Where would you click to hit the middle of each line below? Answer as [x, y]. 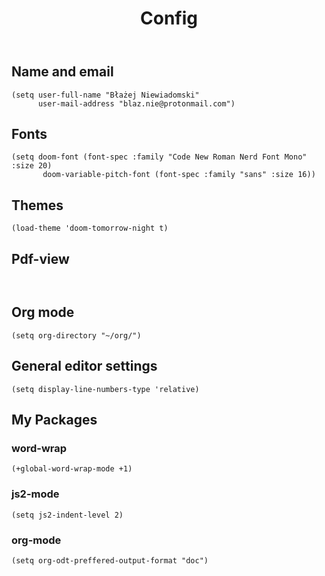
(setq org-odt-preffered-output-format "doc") [110, 560]
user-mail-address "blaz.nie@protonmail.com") [136, 103]
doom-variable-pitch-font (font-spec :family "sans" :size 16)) [179, 175]
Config [169, 18]
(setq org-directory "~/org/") [76, 335]
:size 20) [32, 166]
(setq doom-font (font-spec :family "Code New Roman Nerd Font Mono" [159, 157]
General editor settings [84, 366]
